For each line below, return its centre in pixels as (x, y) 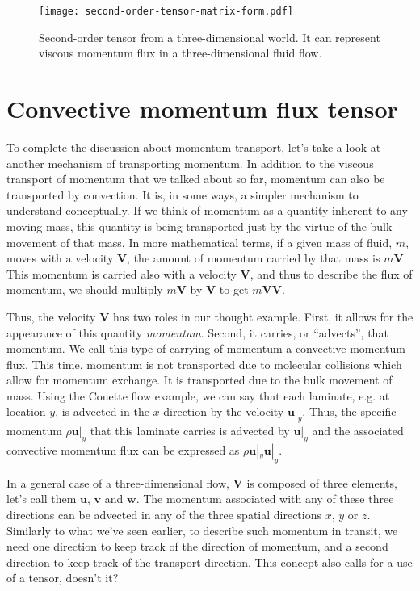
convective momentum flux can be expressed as (123, 450)
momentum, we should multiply (85, 289)
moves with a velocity (60, 258)
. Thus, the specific (349, 411)
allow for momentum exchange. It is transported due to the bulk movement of (199, 380)
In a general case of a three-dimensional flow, (118, 482)
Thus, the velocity (51, 316)
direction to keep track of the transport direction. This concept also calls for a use (210, 562)
